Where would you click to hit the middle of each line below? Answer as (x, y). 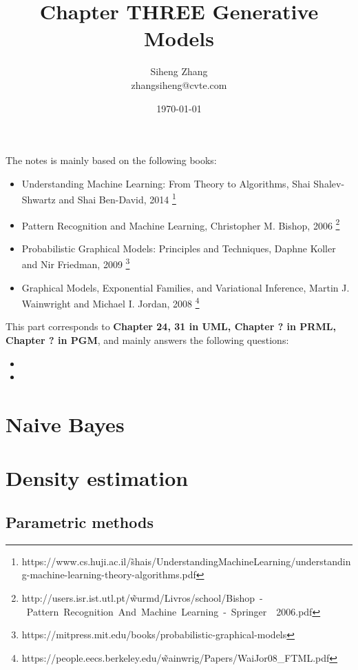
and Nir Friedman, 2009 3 (76, 263)
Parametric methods (80, 521)
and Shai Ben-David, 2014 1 (117, 198)
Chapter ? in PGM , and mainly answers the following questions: (147, 340)
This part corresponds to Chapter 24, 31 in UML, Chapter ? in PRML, (171, 326)
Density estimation (97, 478)
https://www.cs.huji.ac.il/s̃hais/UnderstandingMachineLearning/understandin (186, 561)
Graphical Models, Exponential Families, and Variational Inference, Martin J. (186, 287)
